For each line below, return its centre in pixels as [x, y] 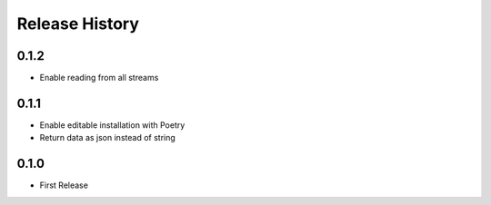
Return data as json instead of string [108, 138]
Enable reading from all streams [99, 78]
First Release [64, 185]
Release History [78, 24]
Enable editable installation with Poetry [112, 125]
